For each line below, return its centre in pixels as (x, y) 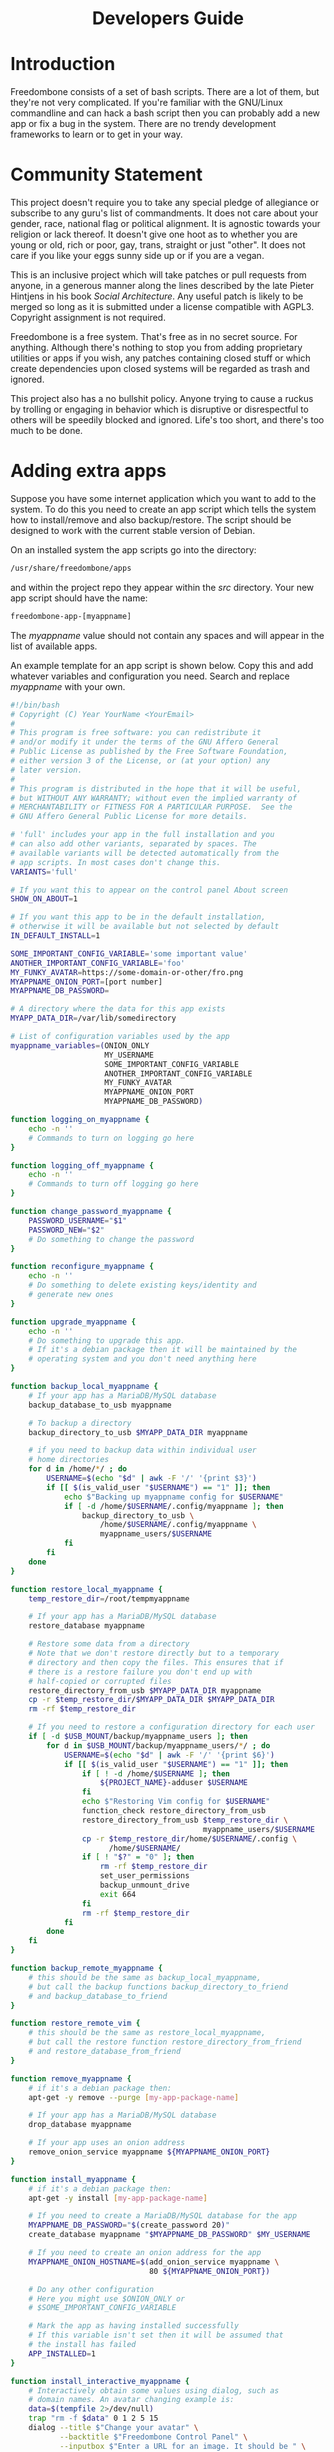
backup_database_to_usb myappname (100, 1405)
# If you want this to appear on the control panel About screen (149, 890)
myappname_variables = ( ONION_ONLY (80, 1045)
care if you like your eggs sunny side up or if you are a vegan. (137, 256)
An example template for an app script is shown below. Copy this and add (162, 665)
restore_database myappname (86, 1626)
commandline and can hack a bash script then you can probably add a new (165, 113)
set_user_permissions (144, 1876)
